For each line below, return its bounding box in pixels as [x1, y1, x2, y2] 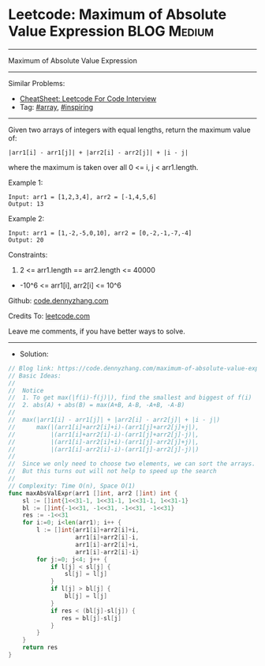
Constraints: [8, 250, 48, 259]
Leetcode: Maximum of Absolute [8, 6, 227, 24]
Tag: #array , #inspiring [19, 102, 94, 111]
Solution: [19, 349, 49, 359]
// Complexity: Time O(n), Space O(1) [8, 482, 136, 490]
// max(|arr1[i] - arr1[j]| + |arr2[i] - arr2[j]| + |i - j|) [8, 416, 221, 424]
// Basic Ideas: [8, 371, 62, 380]
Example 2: [8, 213, 45, 223]
